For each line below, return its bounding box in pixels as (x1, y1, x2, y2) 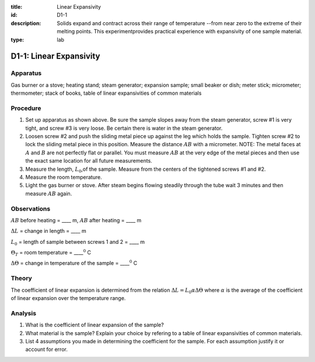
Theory (10, 274, 32, 282)
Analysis (10, 309, 37, 317)
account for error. (25, 346, 68, 353)
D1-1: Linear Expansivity (10, 51, 100, 61)
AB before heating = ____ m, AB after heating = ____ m (10, 216, 142, 223)
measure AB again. (25, 190, 72, 197)
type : (10, 36, 24, 43)
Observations (10, 205, 51, 213)
